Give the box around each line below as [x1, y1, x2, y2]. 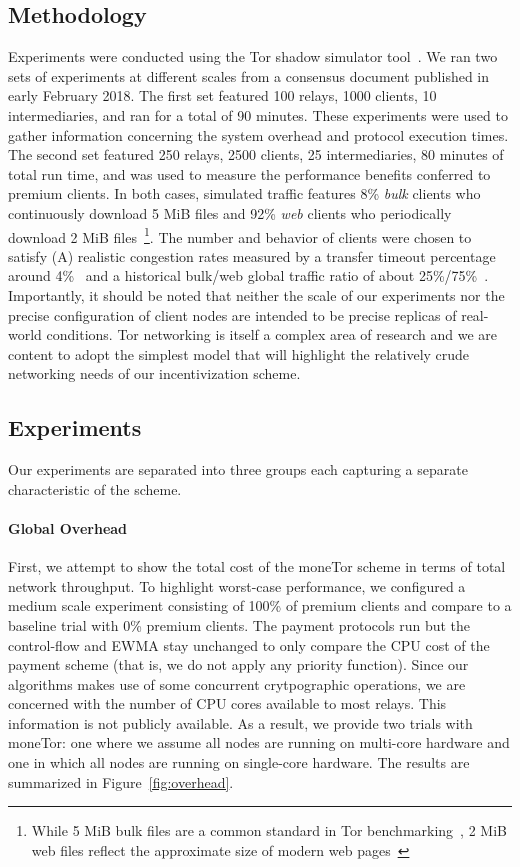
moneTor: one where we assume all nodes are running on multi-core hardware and [8, 732, 510, 753]
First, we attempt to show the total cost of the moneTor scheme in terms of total [8, 556, 506, 577]
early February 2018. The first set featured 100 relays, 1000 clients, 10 [8, 85, 437, 106]
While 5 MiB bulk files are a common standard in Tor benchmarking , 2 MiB [31, 820, 507, 841]
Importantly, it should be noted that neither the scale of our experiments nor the [8, 284, 505, 305]
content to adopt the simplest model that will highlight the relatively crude [8, 343, 470, 364]
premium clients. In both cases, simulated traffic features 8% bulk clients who [8, 183, 481, 204]
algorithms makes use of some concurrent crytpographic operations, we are [8, 673, 466, 694]
